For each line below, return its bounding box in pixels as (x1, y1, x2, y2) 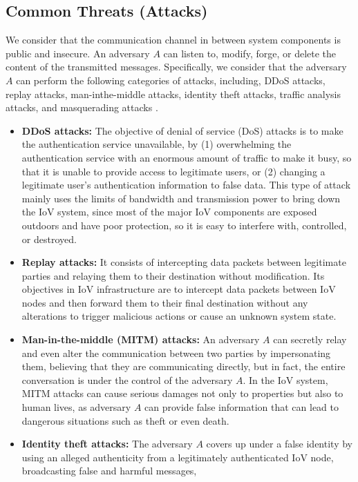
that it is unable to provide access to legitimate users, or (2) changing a (21, 164, 326, 178)
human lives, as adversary (21, 400, 131, 414)
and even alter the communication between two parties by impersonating (21, 345, 331, 360)
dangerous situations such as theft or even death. (21, 413, 229, 427)
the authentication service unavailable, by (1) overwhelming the (21, 137, 292, 151)
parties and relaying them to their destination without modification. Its (21, 268, 325, 282)
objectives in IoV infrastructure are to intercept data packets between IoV (21, 282, 336, 296)
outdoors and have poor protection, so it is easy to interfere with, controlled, (21, 218, 347, 232)
